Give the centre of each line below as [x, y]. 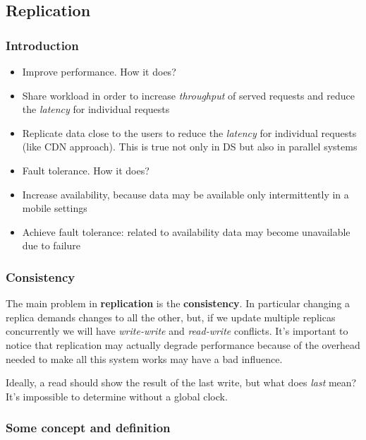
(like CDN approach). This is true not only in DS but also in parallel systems [190, 147]
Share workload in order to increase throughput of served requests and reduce [189, 95]
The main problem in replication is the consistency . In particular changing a [178, 303]
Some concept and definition [88, 428]
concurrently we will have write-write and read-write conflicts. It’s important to [177, 331]
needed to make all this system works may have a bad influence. [144, 358]
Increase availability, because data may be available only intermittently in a [185, 194]
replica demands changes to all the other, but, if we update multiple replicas [171, 317]
